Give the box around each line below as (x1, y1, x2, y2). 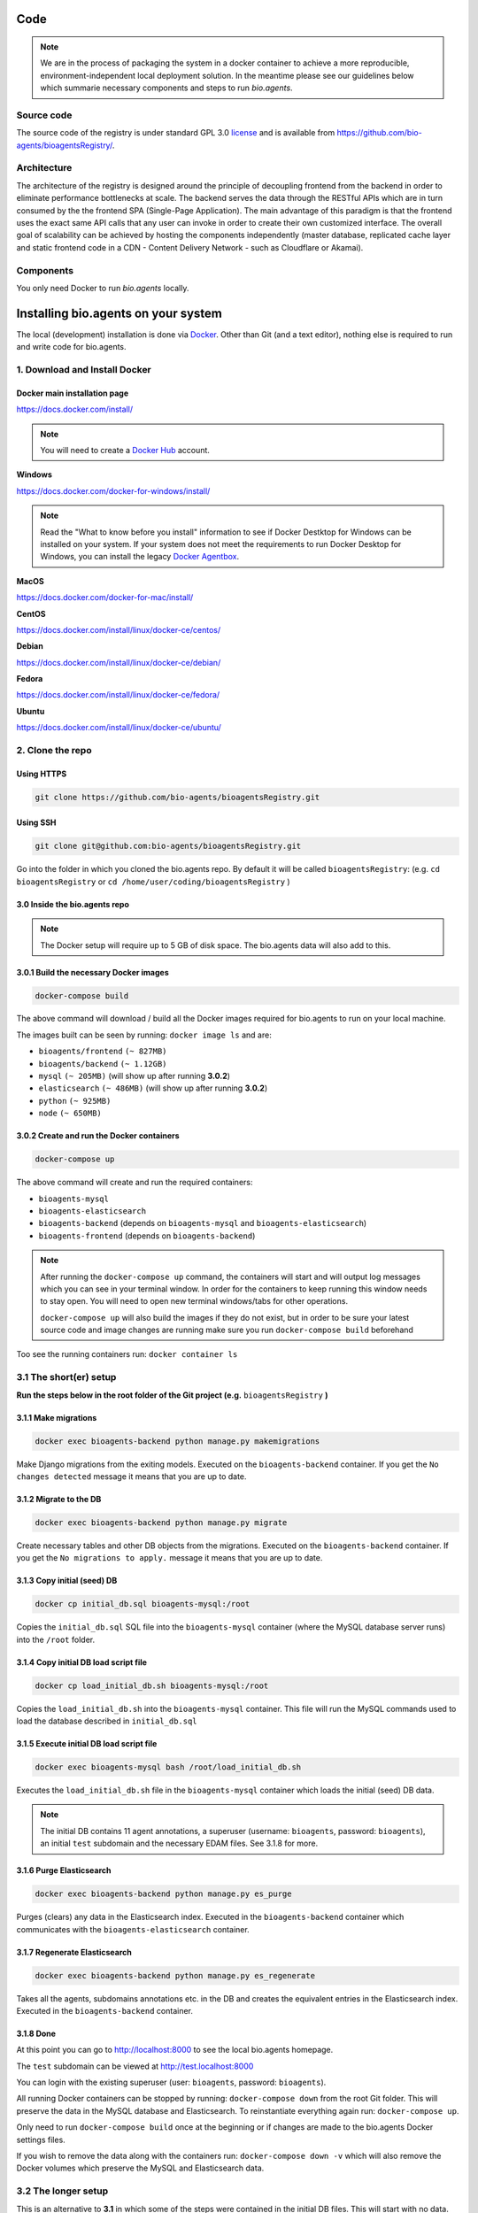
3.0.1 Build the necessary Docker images (16, 967, 169, 977)
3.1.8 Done (16, 2028, 57, 2039)
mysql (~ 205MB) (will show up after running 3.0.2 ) (38, 1071, 230, 1082)
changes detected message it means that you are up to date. (16, 1470, 247, 1482)
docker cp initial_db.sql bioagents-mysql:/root (35, 1599, 251, 1609)
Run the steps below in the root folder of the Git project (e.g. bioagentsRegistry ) (16, 1390, 328, 1400)
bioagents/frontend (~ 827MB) (38, 1046, 167, 1057)
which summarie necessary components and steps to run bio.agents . (40, 82, 293, 93)
